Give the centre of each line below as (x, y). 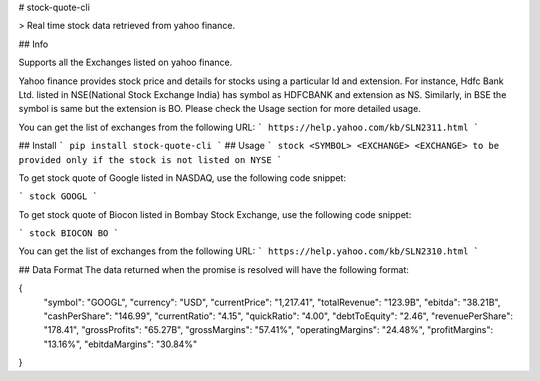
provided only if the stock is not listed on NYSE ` (150, 159)
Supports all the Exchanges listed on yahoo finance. (125, 62)
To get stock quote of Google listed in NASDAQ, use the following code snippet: (182, 177)
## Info (33, 44)
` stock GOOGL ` (58, 196)
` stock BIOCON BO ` (69, 233)
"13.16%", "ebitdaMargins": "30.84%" (120, 344)
